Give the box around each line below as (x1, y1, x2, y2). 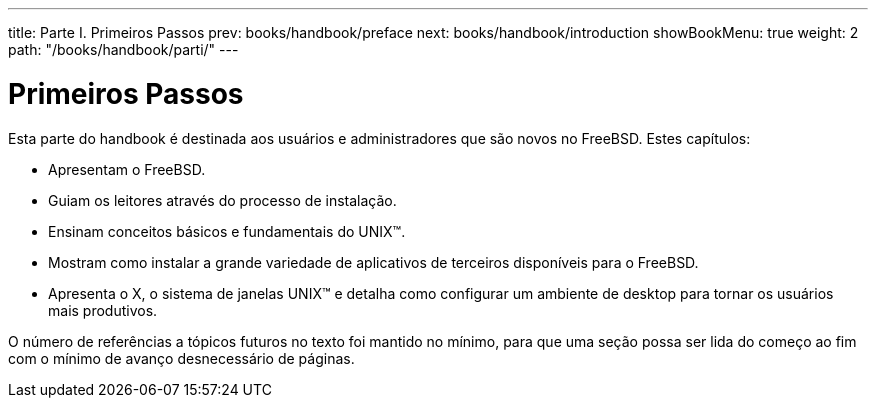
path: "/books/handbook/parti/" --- (8, 41, 239, 58)
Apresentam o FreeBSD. (48, 160, 206, 178)
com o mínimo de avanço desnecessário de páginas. (8, 349, 355, 367)
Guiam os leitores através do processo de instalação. (48, 191, 397, 209)
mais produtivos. (48, 301, 158, 319)
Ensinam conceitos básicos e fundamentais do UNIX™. (48, 222, 406, 240)
